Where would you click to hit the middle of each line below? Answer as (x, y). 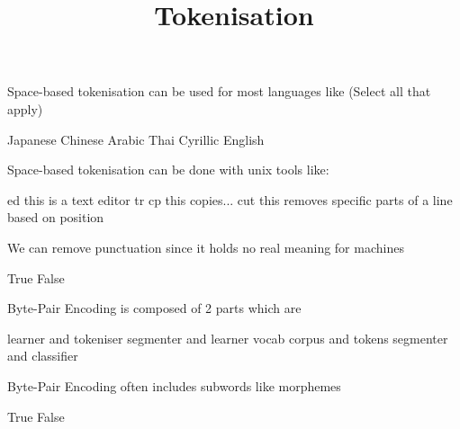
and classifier (43, 356)
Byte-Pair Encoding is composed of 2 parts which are (154, 308)
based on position (56, 217)
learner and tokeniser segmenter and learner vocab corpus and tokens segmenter (228, 338)
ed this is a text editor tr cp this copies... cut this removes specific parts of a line (230, 199)
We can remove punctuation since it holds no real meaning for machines (206, 247)
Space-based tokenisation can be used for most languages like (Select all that (219, 91)
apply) (25, 108)
